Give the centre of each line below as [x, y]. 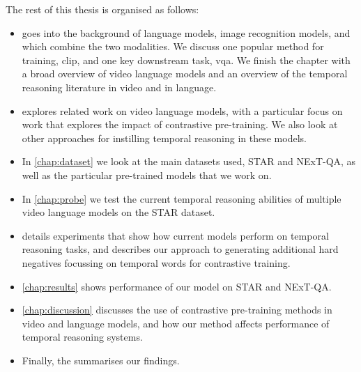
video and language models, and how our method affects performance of [176, 323]
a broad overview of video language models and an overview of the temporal [185, 73]
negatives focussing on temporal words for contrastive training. [156, 262]
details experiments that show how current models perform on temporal [175, 235]
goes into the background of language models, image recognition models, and [186, 32]
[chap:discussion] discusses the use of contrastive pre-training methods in [177, 310]
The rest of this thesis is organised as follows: [102, 9]
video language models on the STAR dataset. [118, 212]
